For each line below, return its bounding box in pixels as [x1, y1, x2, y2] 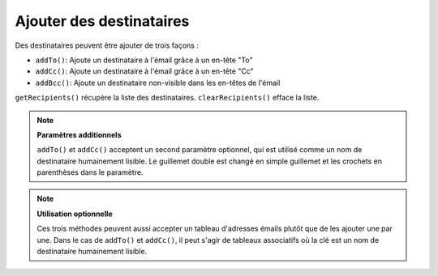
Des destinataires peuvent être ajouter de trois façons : [15, 40, 199, 50]
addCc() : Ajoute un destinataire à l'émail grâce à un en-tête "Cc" [35, 66, 255, 76]
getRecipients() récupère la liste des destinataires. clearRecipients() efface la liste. [15, 93, 320, 103]
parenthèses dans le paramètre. [36, 168, 144, 177]
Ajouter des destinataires [15, 12, 190, 30]
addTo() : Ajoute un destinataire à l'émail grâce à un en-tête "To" [35, 55, 253, 65]
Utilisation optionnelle [36, 209, 113, 219]
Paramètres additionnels [36, 130, 122, 139]
